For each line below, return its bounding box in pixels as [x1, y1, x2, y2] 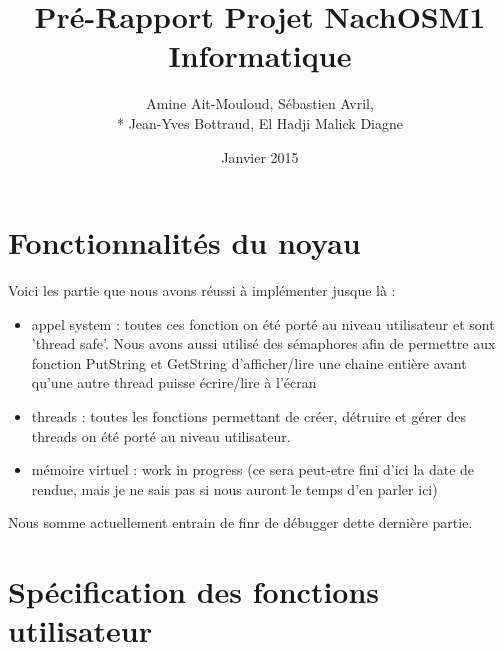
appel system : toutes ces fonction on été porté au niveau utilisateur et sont [31, 313, 495, 334]
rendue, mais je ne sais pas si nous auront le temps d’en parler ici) [31, 478, 438, 499]
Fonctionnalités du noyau [8, 222, 361, 263]
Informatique [168, 35, 352, 76]
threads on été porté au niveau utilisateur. [31, 425, 291, 446]
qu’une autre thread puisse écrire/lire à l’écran [31, 372, 317, 393]
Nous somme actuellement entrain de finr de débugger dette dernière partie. [8, 512, 473, 533]
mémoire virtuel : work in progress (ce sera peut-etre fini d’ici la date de [31, 459, 475, 480]
